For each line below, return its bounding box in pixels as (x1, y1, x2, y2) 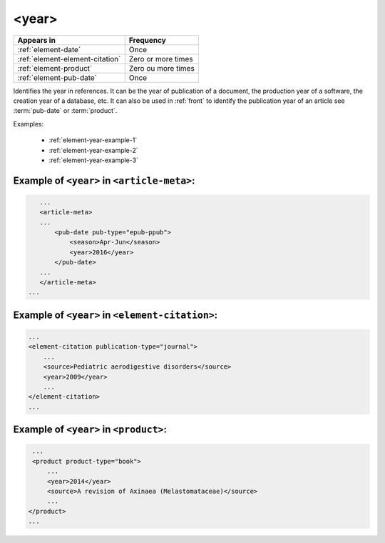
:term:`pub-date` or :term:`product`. (13, 106, 118, 115)
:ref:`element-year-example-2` (48, 146, 138, 154)
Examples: (13, 119, 44, 128)
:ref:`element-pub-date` (17, 72, 98, 82)
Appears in (17, 35, 56, 45)
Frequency (128, 35, 167, 45)
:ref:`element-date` (17, 44, 81, 54)
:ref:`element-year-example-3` (48, 156, 139, 164)
